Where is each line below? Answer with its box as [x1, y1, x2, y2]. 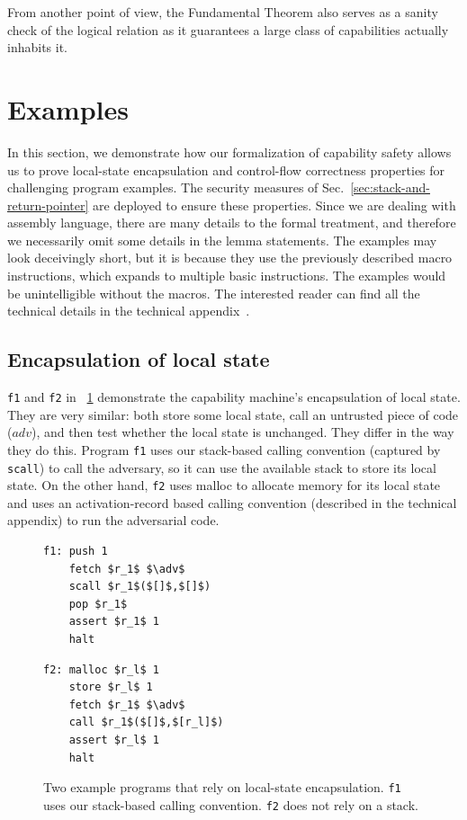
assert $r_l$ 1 [68, 733, 159, 746]
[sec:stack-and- [350, 178, 430, 197]
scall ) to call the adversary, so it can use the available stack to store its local [7, 458, 436, 477]
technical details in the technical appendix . [7, 301, 250, 320]
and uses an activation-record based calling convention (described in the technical [7, 493, 457, 512]
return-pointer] [7, 195, 89, 214]
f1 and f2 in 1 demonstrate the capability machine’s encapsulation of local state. [7, 388, 461, 406]
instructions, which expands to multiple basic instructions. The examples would [7, 266, 446, 285]
